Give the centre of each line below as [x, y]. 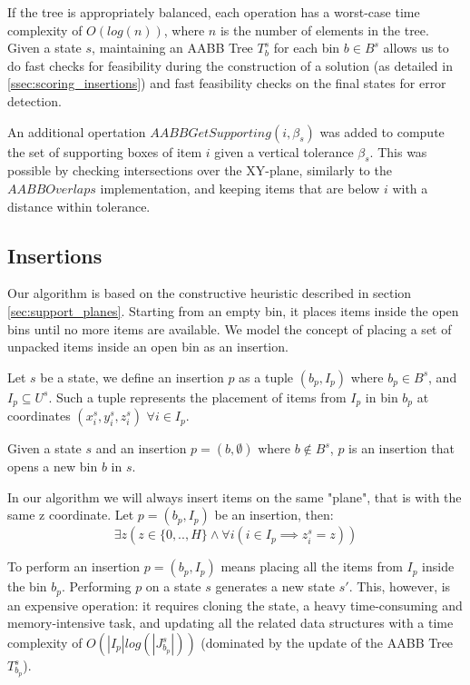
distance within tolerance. [79, 206]
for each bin [307, 48]
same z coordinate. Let [71, 515]
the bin [27, 586]
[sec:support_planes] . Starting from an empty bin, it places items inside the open [233, 310]
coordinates [39, 416]
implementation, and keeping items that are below [240, 188]
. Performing [96, 586]
